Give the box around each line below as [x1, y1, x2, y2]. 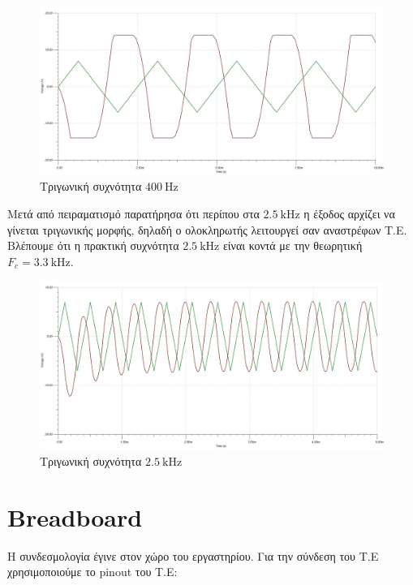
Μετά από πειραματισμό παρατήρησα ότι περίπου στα [7, 205, 260, 222]
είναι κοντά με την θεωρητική [222, 237, 363, 254]
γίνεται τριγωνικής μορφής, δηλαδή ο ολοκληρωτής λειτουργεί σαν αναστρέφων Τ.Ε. [7, 221, 407, 238]
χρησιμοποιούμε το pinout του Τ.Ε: [7, 563, 178, 580]
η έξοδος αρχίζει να [303, 205, 395, 222]
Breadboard [7, 500, 143, 533]
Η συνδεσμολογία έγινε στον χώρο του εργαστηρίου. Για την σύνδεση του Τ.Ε [7, 547, 379, 564]
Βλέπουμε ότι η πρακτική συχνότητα [7, 237, 179, 254]
